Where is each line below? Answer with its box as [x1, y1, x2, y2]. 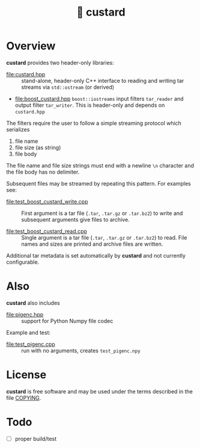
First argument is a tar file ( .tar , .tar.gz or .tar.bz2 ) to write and [21, 210, 183, 217]
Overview [6, 39, 56, 53]
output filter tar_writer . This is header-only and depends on [14, 101, 165, 109]
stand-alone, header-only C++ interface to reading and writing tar [21, 77, 184, 84]
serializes [6, 126, 30, 133]
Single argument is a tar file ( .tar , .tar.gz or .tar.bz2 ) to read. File [21, 234, 187, 241]
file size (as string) [14, 144, 61, 151]
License [6, 368, 47, 382]
